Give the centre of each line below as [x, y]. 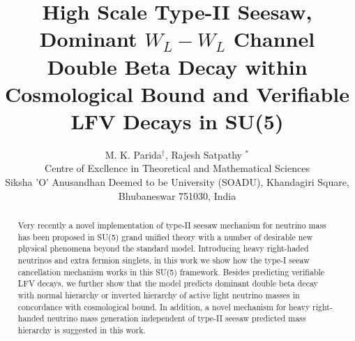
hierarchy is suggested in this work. [82, 329]
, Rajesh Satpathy [203, 154]
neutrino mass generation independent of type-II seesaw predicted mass [176, 318]
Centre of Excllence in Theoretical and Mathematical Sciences [177, 168]
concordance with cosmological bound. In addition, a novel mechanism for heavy [164, 306]
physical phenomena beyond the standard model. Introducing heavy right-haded [163, 248]
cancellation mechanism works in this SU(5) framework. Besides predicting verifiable [171, 271]
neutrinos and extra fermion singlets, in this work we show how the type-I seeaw [164, 260]
